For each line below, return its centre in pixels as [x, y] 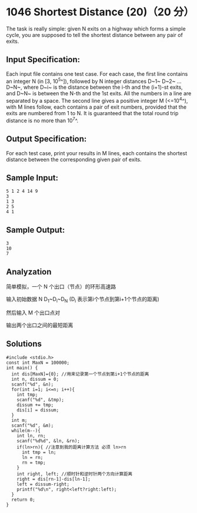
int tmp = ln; [39, 452]
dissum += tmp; [35, 405]
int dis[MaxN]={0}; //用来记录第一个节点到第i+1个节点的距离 [80, 374]
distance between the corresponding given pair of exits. [74, 159]
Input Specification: [43, 60]
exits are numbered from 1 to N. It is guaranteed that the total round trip [92, 113]
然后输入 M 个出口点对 [33, 313]
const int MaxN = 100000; [38, 363]
